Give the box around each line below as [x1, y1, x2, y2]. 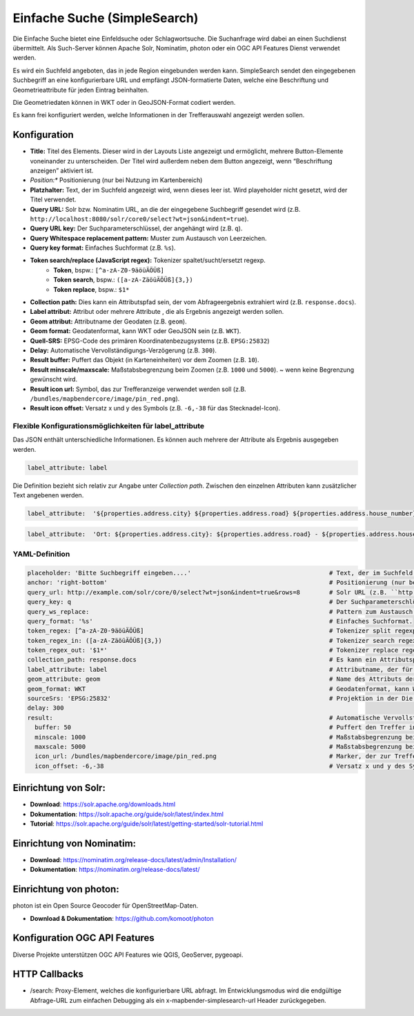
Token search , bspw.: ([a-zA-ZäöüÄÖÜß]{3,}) [53, 276, 193, 284]
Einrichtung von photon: [12, 884, 120, 895]
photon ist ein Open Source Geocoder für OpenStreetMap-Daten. [12, 902, 199, 910]
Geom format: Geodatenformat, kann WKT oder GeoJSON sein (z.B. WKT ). [30, 327, 241, 335]
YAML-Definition [12, 549, 70, 559]
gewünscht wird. [30, 375, 78, 384]
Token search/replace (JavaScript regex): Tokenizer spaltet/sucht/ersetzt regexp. [30, 256, 266, 265]
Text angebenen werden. [12, 491, 84, 499]
